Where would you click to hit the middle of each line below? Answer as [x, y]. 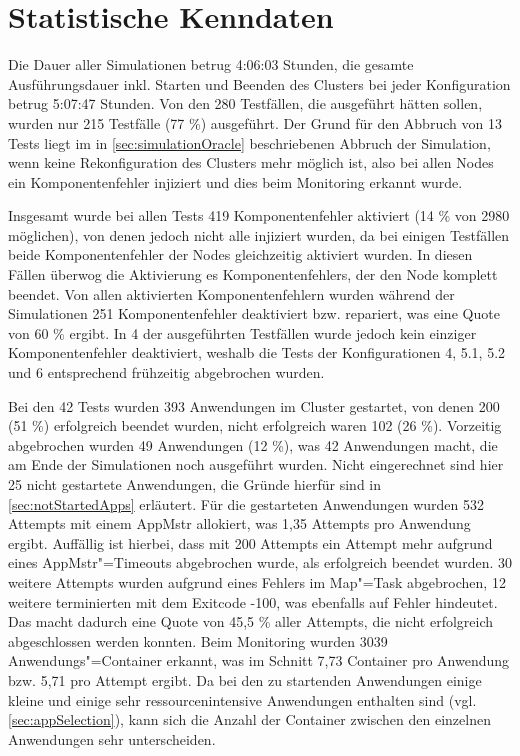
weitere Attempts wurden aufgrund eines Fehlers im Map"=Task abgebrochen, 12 [257, 581]
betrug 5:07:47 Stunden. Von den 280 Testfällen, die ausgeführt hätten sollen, [245, 103]
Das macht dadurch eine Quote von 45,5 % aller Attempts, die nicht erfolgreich [251, 621]
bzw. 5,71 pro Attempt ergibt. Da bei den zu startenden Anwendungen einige [245, 679]
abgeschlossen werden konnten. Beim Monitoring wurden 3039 [198, 640]
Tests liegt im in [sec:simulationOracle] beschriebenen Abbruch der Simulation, [249, 142]
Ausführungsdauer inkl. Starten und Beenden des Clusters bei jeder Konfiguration [259, 83]
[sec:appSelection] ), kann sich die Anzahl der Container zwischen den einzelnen [249, 719]
